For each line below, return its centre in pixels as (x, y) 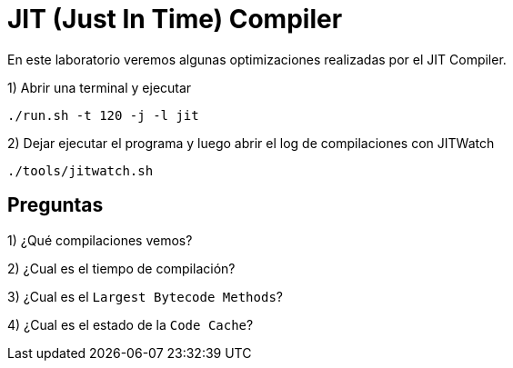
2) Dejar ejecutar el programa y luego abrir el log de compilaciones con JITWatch (251, 143)
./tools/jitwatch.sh (80, 170)
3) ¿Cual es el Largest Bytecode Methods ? (145, 296)
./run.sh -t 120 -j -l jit (103, 115)
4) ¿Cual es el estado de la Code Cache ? (131, 324)
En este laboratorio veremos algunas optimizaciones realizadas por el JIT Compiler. (257, 59)
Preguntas (55, 205)
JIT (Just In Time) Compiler (175, 19)
